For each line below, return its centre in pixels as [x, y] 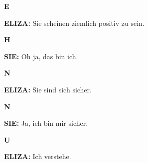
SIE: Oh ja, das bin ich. [41, 56]
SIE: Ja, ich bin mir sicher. [46, 123]
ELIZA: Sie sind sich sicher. [48, 89]
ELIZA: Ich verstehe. [38, 156]
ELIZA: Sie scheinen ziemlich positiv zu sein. [74, 23]
